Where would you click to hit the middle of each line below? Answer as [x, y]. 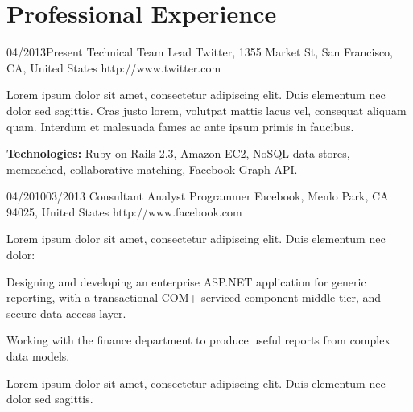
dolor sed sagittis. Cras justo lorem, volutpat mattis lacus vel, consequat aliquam [206, 110]
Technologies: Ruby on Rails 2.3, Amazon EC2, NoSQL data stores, [178, 153]
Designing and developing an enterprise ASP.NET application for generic [186, 281]
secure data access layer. [66, 313]
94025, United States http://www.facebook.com [124, 211]
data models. [38, 356]
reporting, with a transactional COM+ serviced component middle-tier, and [194, 297]
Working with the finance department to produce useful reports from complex [198, 340]
